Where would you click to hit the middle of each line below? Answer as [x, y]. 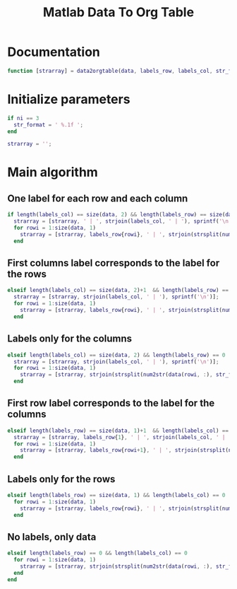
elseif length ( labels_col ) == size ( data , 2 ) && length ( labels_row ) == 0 [116, 355]
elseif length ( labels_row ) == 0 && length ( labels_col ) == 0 [98, 553]
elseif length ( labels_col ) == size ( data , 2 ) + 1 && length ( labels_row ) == [118, 291]
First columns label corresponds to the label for [114, 263]
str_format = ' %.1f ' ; [48, 124]
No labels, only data [52, 537]
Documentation [54, 52]
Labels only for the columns [70, 339]
